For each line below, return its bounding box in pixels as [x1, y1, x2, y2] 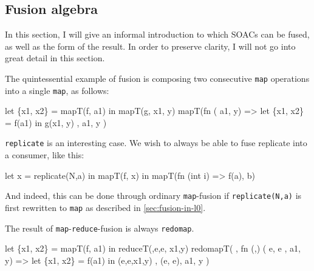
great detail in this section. [5, 52, 105, 64]
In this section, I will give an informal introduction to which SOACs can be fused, [5, 28, 310, 41]
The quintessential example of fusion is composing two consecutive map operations [5, 72, 310, 84]
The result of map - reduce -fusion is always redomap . [5, 221, 194, 234]
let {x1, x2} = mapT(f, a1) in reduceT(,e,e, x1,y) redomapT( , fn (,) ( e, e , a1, [5, 242, 301, 255]
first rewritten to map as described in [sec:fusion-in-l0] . [5, 201, 206, 213]
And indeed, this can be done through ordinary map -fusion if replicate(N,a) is [5, 189, 302, 202]
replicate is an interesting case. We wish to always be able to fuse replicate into [5, 136, 307, 149]
